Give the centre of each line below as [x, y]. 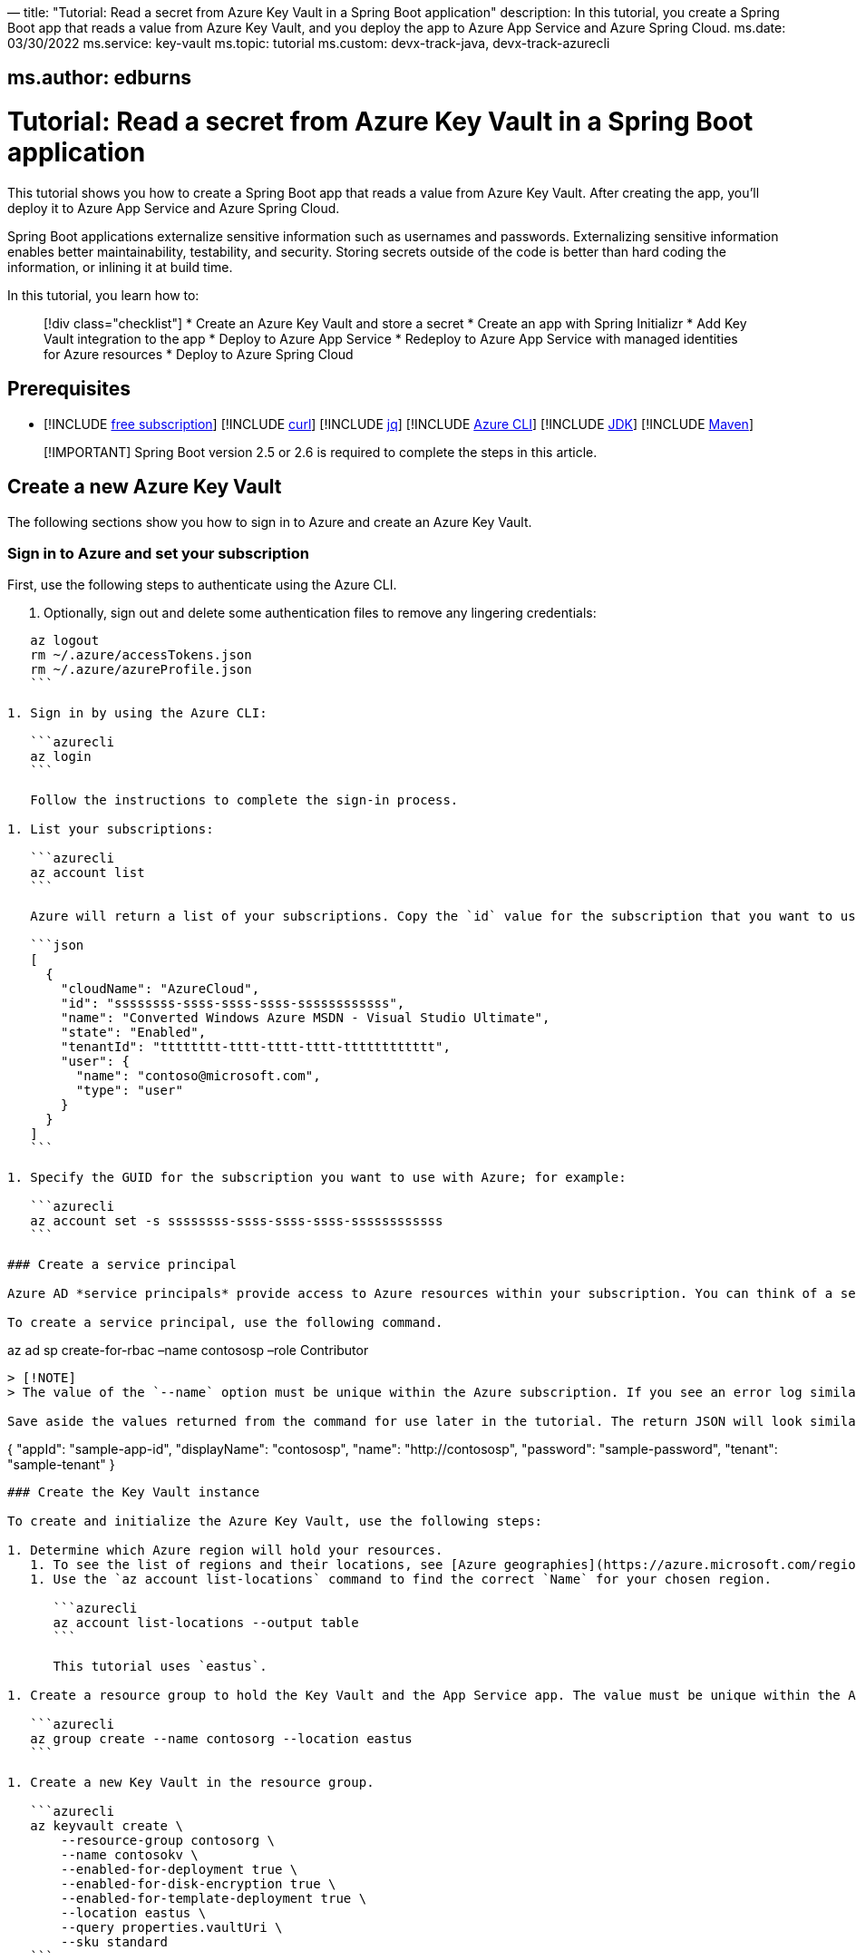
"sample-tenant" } [61, 1465]
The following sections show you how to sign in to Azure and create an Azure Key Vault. [270, 522]
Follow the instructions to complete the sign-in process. [244, 800]
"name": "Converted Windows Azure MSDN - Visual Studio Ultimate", [306, 1018]
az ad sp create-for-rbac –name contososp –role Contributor [188, 1351]
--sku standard [115, 1942]
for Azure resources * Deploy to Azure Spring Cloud [199, 354]
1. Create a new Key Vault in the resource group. [191, 1783]
